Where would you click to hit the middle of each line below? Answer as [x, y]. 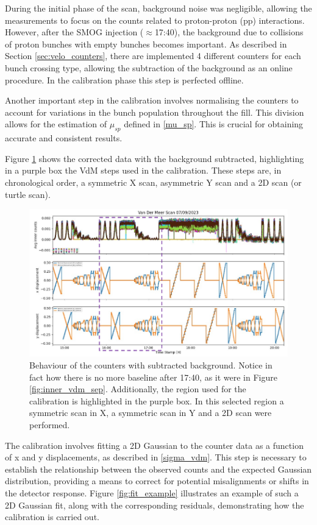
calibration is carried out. [52, 517]
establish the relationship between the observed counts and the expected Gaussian [158, 469]
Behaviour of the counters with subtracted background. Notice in [151, 365]
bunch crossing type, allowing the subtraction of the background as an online [149, 67]
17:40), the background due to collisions [229, 32]
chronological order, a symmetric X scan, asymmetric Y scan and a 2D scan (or [153, 182]
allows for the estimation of [56, 124]
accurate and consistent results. [64, 138]
